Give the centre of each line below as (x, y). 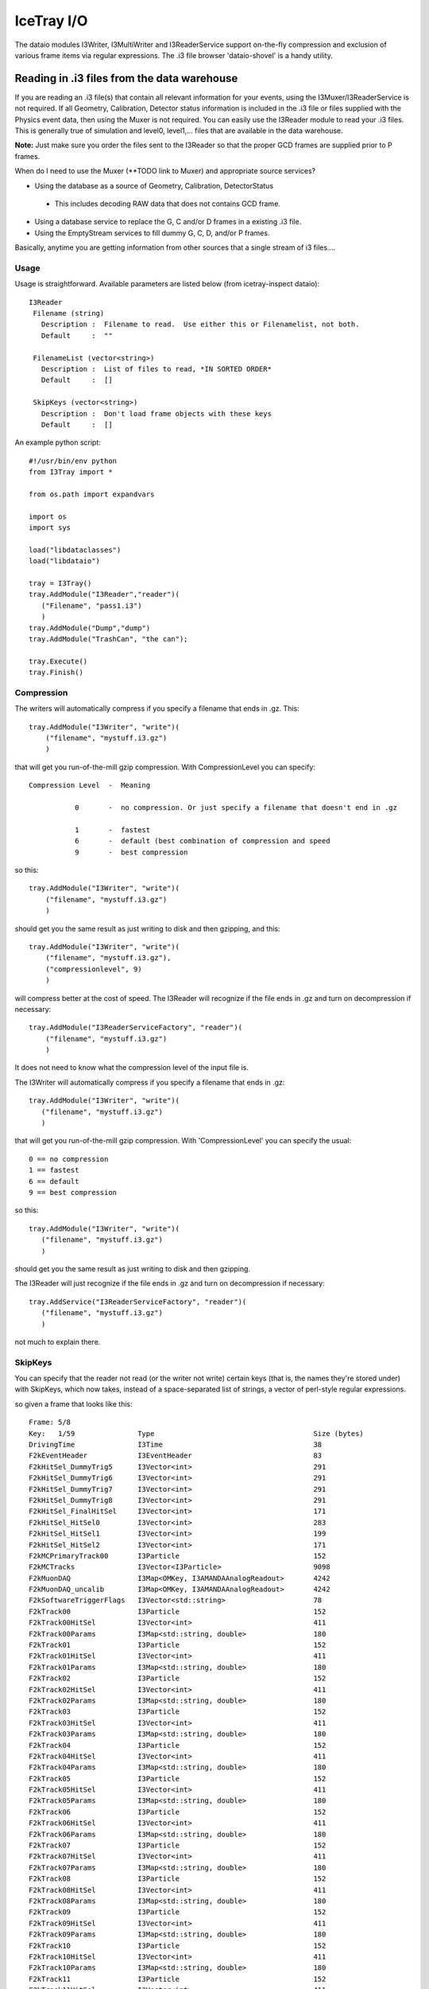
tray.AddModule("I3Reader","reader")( (104, 594)
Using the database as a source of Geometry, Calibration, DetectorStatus (154, 185)
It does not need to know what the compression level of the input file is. (132, 1068)
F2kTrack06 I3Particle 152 (178, 1812)
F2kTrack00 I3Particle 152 (178, 1611)
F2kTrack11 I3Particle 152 (178, 1979)
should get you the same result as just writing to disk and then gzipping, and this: (148, 928)
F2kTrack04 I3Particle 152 (178, 1745)
